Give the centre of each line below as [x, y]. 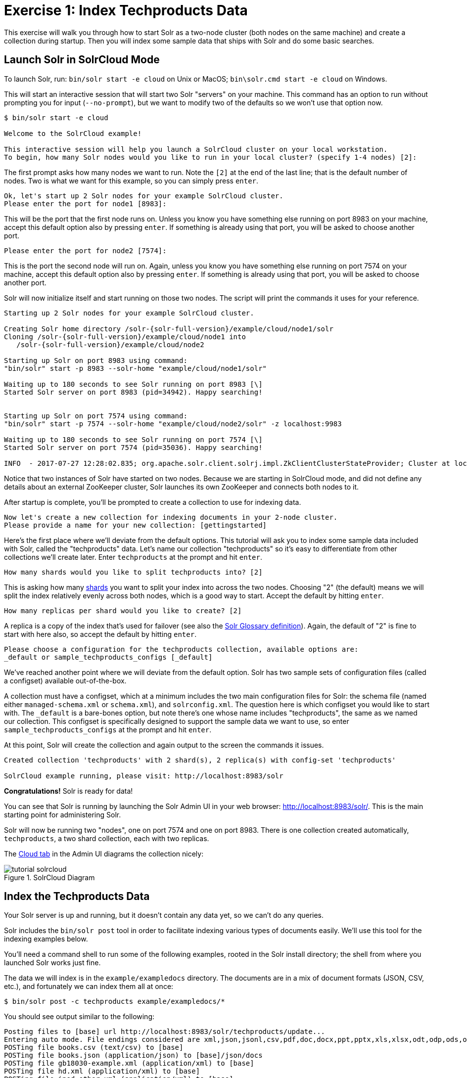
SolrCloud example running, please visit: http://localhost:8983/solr [144, 776]
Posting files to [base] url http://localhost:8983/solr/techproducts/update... [165, 1032]
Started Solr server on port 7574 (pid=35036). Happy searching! [133, 447]
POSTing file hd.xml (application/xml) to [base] [102, 1071]
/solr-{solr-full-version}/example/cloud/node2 [110, 344]
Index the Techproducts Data [77, 897]
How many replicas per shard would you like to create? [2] [123, 610]
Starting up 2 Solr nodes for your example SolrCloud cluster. [129, 313]
